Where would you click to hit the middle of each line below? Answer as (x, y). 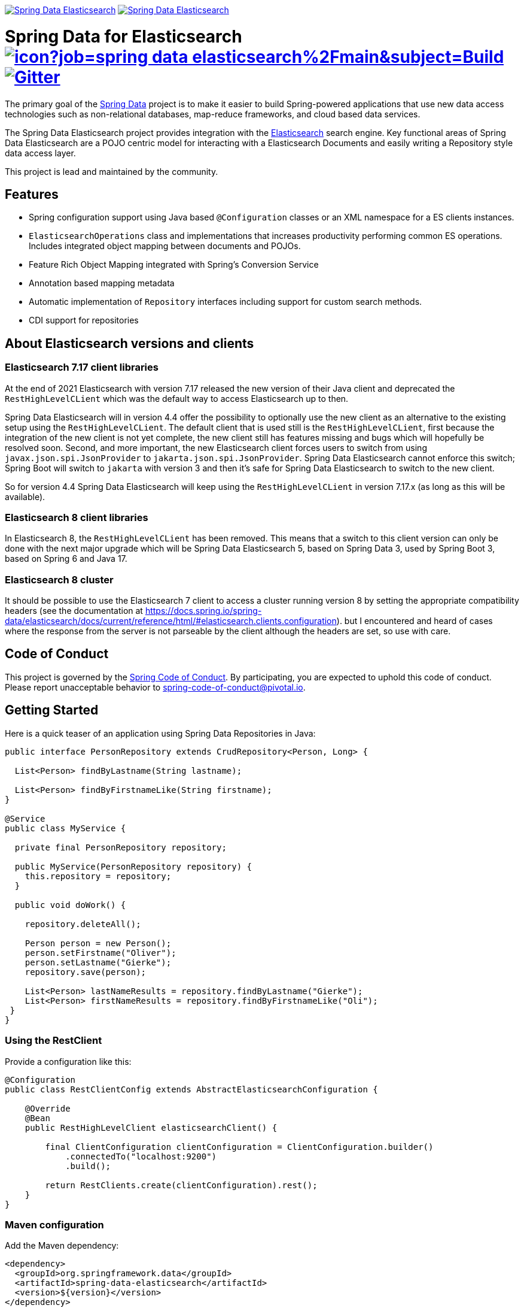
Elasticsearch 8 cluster (59, 579)
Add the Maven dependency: (62, 1246)
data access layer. (40, 153)
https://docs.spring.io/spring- (203, 611)
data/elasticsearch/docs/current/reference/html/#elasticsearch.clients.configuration (171, 621)
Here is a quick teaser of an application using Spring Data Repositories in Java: (160, 733)
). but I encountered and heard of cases (415, 621)
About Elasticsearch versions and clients (130, 343)
